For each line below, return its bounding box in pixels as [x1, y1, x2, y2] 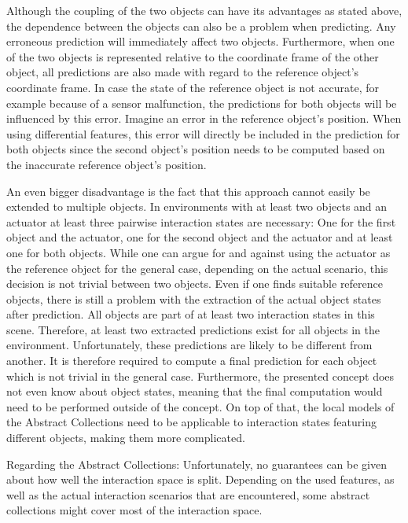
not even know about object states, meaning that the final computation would [6, 383, 383, 400]
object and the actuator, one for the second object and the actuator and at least [6, 229, 393, 245]
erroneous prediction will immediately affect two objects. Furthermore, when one [6, 33, 395, 50]
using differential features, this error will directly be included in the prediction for [6, 125, 400, 142]
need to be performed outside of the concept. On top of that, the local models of [6, 398, 395, 414]
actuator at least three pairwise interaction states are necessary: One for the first [6, 213, 396, 230]
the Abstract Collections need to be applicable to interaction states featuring [6, 414, 377, 430]
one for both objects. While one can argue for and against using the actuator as [6, 244, 391, 260]
